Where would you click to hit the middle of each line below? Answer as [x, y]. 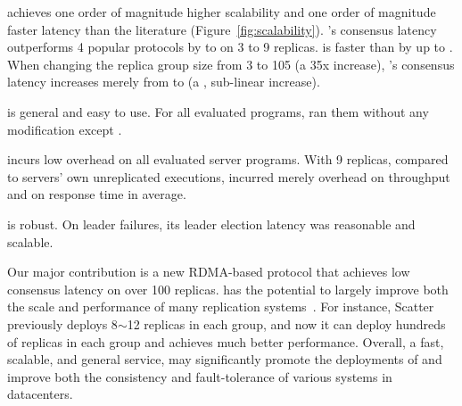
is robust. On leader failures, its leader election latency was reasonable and [211, 224]
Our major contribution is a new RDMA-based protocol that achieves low [209, 272]
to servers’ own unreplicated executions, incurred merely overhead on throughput [229, 176]
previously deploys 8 [62, 323]
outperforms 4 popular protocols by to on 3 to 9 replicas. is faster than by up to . [230, 47]
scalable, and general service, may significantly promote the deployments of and [225, 359]
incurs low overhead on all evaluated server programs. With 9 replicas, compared [228, 159]
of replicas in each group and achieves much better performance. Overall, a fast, [226, 341]
